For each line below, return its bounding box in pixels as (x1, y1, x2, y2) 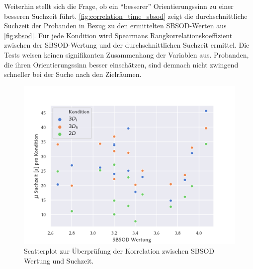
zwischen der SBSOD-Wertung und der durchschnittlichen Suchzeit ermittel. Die (4, 40, 250, 50)
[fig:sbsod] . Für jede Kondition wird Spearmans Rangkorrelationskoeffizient (4, 30, 233, 40)
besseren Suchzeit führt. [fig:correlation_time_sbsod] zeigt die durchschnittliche (4, 10, 248, 21)
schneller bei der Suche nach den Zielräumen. (4, 69, 142, 79)
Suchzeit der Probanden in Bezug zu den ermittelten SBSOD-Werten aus (4, 20, 227, 31)
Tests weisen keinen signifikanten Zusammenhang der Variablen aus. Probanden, (4, 49, 249, 60)
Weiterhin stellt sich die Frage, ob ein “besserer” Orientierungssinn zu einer (4, 1, 234, 11)
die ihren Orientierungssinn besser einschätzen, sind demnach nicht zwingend (4, 59, 239, 69)
